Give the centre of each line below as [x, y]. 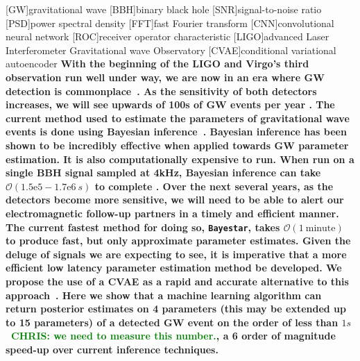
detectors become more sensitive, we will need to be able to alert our [175, 200]
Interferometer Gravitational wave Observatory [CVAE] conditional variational [171, 50]
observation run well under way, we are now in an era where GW [165, 77]
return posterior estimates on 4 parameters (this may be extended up [176, 309]
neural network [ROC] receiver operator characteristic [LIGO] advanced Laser [168, 36]
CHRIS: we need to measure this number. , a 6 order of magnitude [173, 336]
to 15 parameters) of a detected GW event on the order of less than [172, 322]
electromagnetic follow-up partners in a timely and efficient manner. [172, 213]
